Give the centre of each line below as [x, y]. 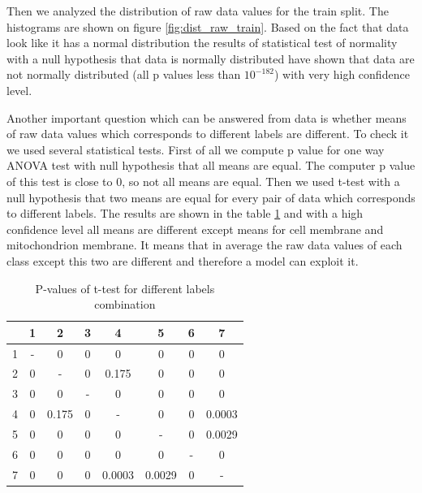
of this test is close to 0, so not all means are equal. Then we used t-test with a [203, 181]
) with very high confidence [342, 74]
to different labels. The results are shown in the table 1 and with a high [185, 213]
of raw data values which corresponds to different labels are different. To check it [208, 134]
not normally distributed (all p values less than [124, 74]
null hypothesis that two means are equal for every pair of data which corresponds [211, 197]
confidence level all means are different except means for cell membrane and [195, 229]
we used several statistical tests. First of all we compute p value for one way [196, 149]
